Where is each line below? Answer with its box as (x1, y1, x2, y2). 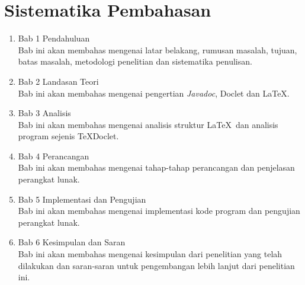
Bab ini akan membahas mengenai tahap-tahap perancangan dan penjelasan (18, 161, 295, 174)
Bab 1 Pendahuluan (18, 32, 90, 44)
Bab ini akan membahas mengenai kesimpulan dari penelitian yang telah (18, 248, 282, 260)
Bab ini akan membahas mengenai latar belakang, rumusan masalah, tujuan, (18, 43, 297, 56)
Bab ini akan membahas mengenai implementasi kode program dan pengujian (18, 204, 300, 217)
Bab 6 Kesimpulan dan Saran (18, 236, 126, 248)
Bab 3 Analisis (18, 107, 71, 119)
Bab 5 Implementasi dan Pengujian (18, 193, 146, 205)
